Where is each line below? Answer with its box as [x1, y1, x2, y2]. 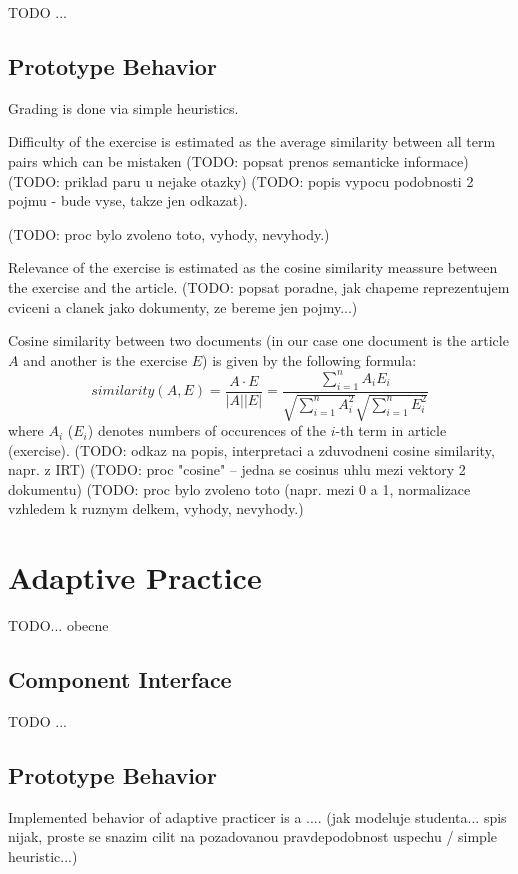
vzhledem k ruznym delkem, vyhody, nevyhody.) [8, 498, 304, 519]
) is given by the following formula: [202, 349, 417, 370]
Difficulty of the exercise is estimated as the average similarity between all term [8, 131, 496, 152]
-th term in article [335, 420, 447, 441]
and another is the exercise [23, 349, 188, 370]
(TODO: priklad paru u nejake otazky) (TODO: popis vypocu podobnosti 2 [8, 170, 474, 191]
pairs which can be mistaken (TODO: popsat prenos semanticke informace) [8, 150, 469, 171]
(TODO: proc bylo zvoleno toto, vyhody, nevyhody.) [8, 223, 330, 244]
